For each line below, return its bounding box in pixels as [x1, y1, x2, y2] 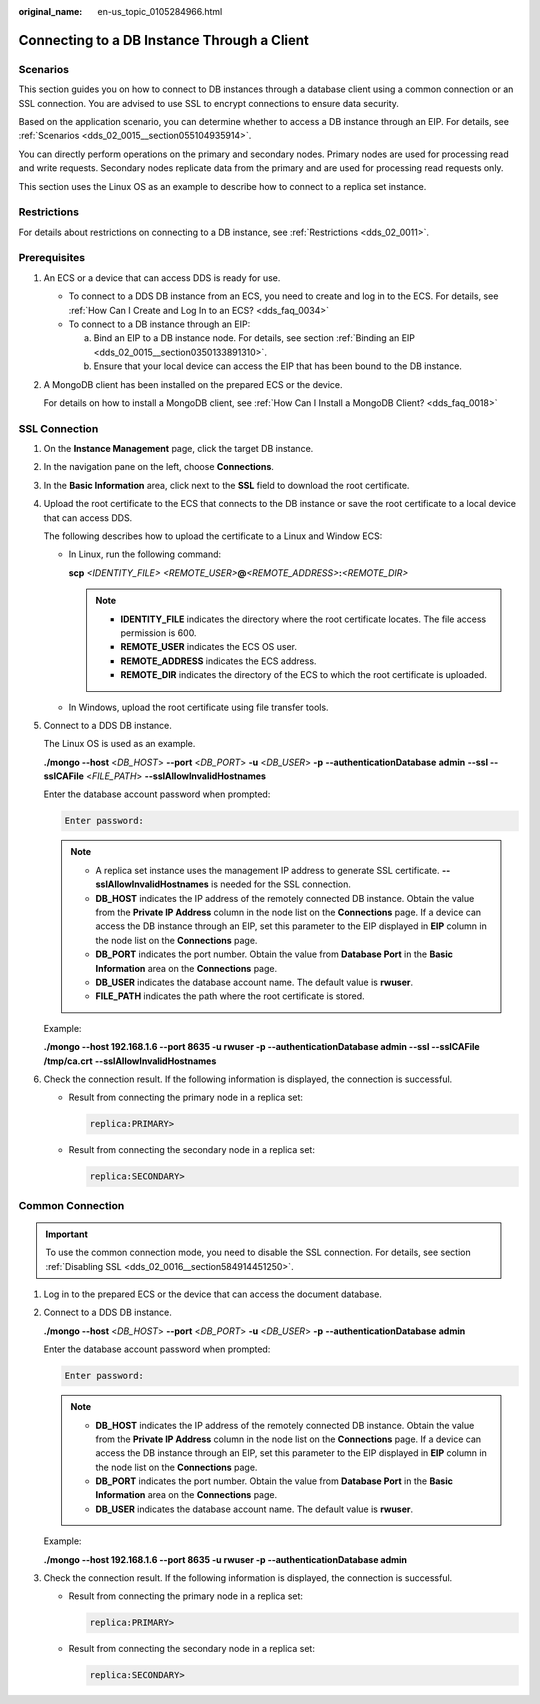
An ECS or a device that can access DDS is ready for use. [43, 271, 281, 284]
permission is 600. [120, 626, 197, 639]
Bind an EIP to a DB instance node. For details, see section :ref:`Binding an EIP [93, 332, 415, 344]
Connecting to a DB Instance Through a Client [18, 31, 310, 49]
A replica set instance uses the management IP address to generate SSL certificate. [95, 864, 440, 876]
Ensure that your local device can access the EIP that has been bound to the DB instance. [93, 360, 462, 372]
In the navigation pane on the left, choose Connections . [43, 461, 275, 473]
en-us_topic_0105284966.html [97, 6, 223, 17]
